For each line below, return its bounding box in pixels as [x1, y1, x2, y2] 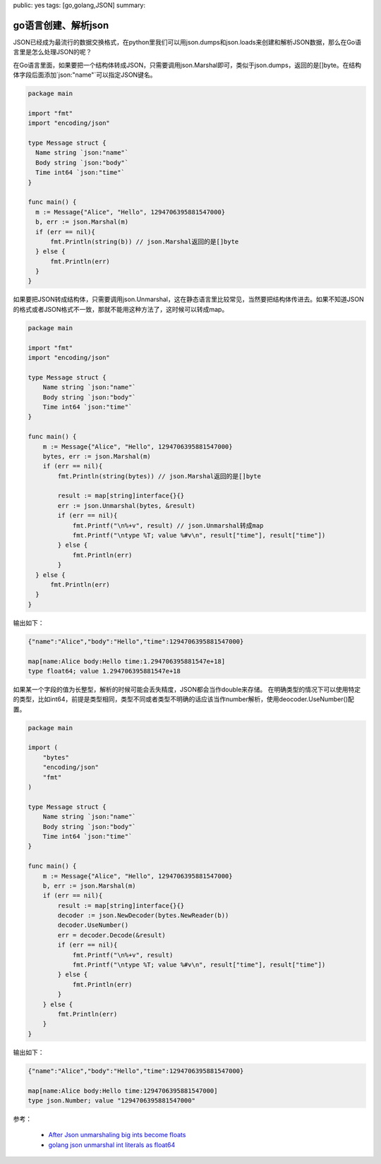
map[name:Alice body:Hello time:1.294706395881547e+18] [28, 657, 226, 665]
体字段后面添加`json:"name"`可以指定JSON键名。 [13, 71, 157, 79]
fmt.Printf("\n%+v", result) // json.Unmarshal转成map [72, 521, 264, 529]
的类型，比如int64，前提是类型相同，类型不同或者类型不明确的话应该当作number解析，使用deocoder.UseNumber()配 [13, 695, 354, 703]
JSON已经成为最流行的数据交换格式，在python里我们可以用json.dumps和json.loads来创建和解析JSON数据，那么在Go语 [13, 37, 361, 46]
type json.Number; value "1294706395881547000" [28, 1096, 195, 1104]
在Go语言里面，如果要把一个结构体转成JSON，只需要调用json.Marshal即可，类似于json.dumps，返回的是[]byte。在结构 [13, 61, 361, 69]
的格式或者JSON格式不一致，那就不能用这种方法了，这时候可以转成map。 [13, 305, 229, 313]
